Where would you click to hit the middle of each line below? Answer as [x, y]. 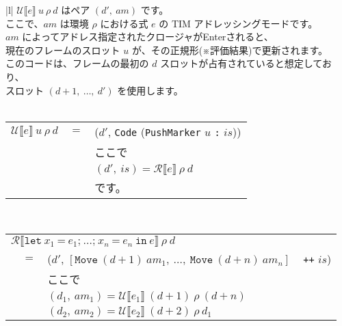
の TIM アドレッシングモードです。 [238, 23]
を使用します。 [150, 90]
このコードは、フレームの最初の [77, 63]
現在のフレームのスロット [63, 50]
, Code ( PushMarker [154, 131]
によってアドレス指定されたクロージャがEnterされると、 [148, 37]
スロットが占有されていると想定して [241, 63]
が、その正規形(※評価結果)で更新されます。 [230, 50]
